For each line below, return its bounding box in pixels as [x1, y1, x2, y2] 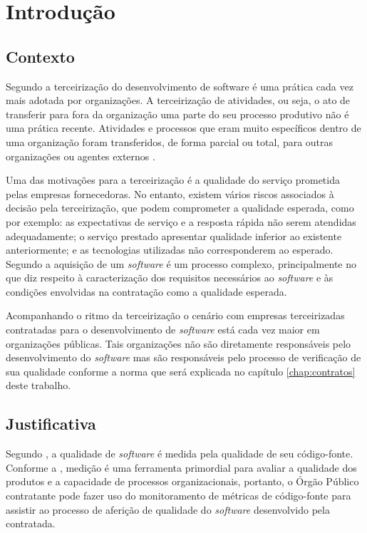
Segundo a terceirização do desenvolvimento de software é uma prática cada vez [6, 78, 353, 93]
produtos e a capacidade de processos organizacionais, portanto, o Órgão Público [6, 474, 359, 489]
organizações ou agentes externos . [6, 148, 155, 163]
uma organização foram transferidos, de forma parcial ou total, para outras [6, 134, 334, 149]
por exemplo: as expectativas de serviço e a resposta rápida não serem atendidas [6, 214, 356, 229]
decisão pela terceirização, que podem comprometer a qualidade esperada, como [6, 200, 354, 215]
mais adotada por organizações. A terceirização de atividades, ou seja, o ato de [6, 93, 351, 108]
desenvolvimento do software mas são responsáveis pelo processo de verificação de [6, 350, 361, 365]
